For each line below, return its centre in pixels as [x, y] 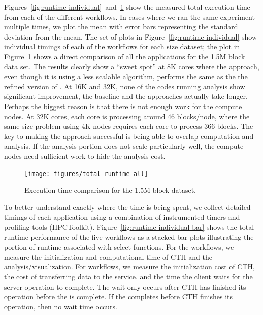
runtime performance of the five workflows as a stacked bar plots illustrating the [129, 237]
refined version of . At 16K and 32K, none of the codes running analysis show [125, 86]
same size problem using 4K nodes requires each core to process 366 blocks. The [129, 126]
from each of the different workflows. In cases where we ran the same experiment [129, 16]
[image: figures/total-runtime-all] [86, 174]
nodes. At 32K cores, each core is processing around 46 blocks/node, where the [127, 116]
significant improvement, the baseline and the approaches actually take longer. [126, 96]
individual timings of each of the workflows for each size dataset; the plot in [122, 46]
